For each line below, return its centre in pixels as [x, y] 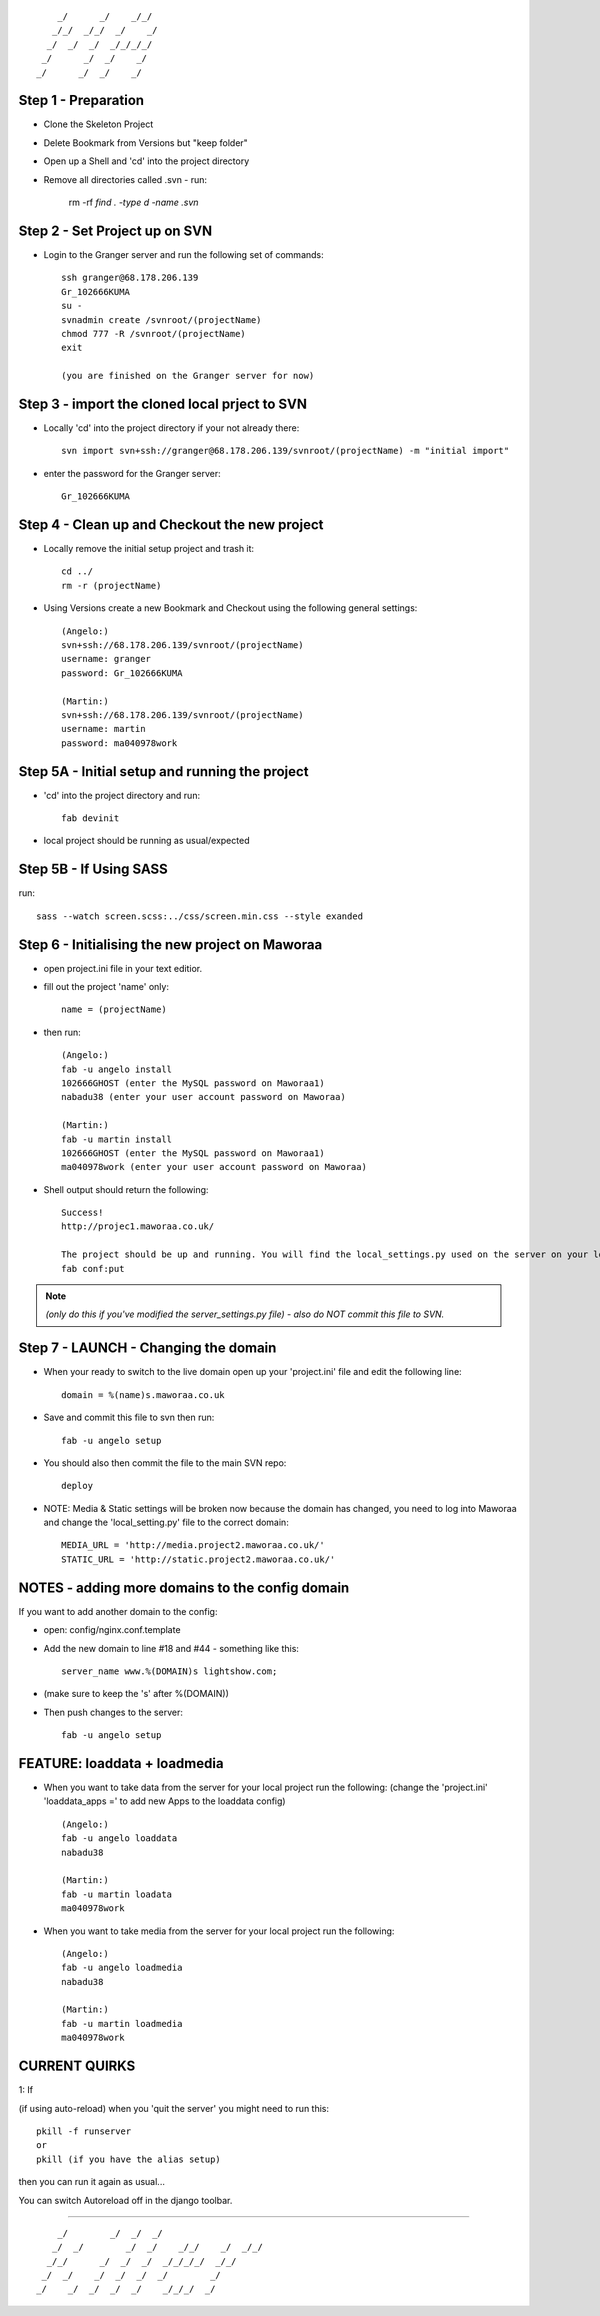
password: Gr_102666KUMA [122, 673]
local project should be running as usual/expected [146, 841]
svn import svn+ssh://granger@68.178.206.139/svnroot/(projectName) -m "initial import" [285, 451]
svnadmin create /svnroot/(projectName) [161, 319]
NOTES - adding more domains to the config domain [184, 1587]
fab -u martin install [117, 1139]
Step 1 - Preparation [81, 100]
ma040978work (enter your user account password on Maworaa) [214, 1167]
